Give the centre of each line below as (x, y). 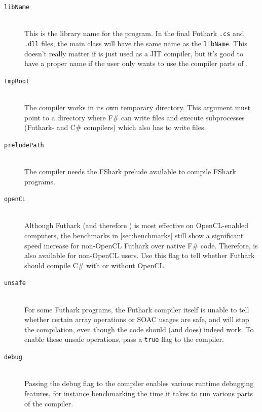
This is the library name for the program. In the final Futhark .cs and (134, 33)
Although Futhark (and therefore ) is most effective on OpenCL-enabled (137, 225)
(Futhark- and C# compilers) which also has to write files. (115, 127)
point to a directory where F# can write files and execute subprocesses (135, 117)
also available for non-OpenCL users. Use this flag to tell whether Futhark (140, 255)
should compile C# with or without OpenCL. (95, 265)
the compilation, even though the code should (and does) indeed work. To (139, 329)
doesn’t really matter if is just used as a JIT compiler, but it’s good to (134, 53)
